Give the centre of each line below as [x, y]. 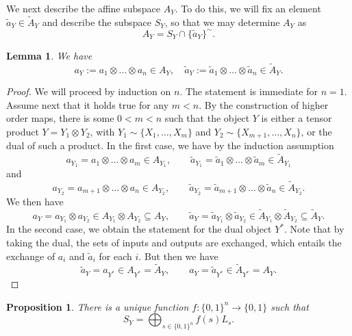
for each [115, 256]
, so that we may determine [222, 22]
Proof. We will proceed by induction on [89, 91]
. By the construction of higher [264, 104]
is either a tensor [297, 118]
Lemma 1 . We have [49, 55]
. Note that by [314, 229]
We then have [35, 201]
